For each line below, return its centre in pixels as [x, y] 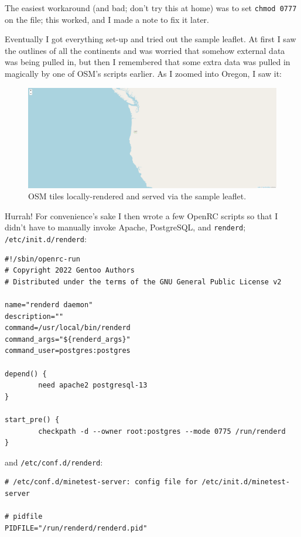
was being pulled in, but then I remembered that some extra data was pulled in [148, 62]
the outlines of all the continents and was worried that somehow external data [145, 50]
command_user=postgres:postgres [68, 351]
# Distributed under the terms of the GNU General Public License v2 [143, 282]
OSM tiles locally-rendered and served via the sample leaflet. [137, 196]
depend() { [26, 374]
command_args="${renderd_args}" [68, 339]
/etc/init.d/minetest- [246, 482]
